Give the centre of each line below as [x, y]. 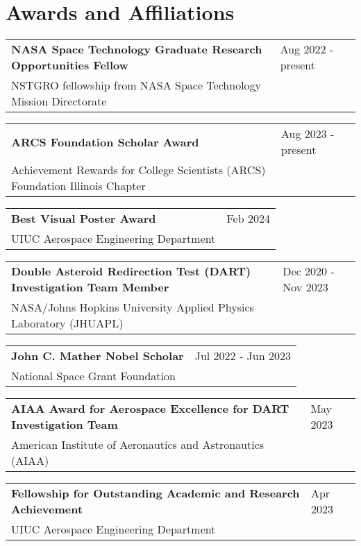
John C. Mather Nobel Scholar [98, 356]
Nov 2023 [305, 287]
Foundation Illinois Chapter [78, 186]
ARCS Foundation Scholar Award [105, 142]
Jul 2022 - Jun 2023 [243, 356]
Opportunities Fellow [70, 65]
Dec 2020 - [309, 271]
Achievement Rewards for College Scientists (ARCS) [138, 170]
